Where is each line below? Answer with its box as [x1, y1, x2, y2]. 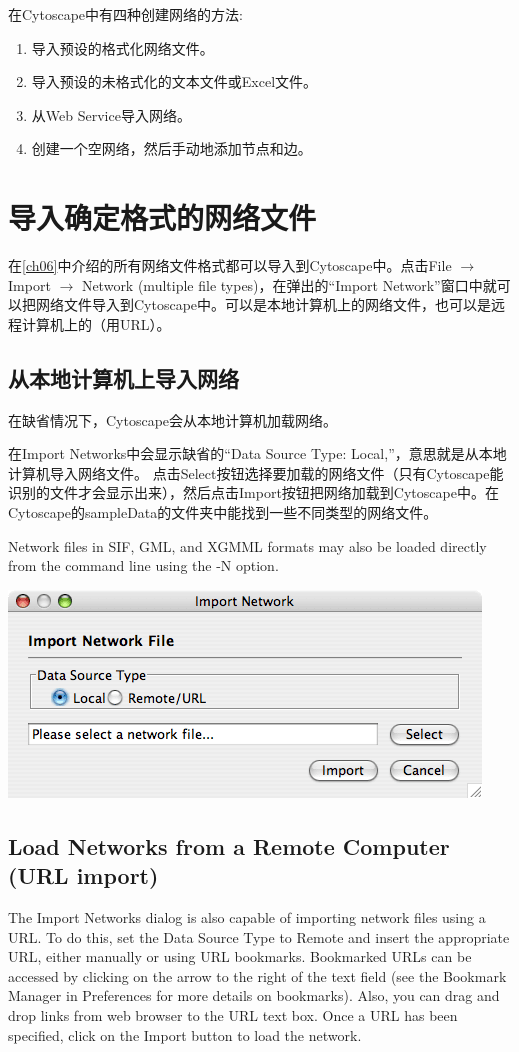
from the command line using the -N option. [8, 555, 279, 576]
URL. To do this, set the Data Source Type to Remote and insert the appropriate [8, 926, 510, 947]
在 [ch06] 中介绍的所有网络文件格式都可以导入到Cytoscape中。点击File [8, 255, 452, 276]
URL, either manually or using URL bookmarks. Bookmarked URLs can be [8, 946, 472, 967]
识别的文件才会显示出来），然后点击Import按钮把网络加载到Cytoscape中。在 [8, 482, 499, 503]
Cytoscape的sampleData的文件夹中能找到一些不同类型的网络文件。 [8, 502, 438, 523]
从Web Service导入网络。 [31, 104, 191, 125]
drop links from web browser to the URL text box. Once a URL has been [8, 1004, 458, 1025]
